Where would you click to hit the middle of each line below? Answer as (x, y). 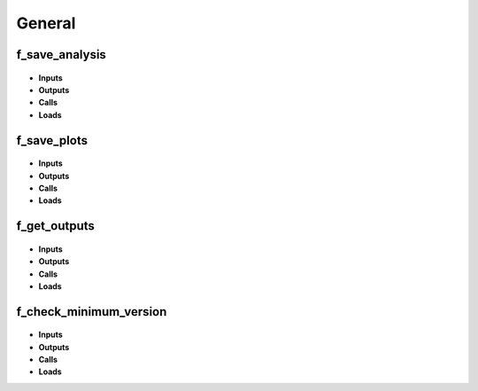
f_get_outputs (55, 226)
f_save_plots (52, 141)
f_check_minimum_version (92, 312)
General (46, 23)
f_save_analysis (61, 55)
